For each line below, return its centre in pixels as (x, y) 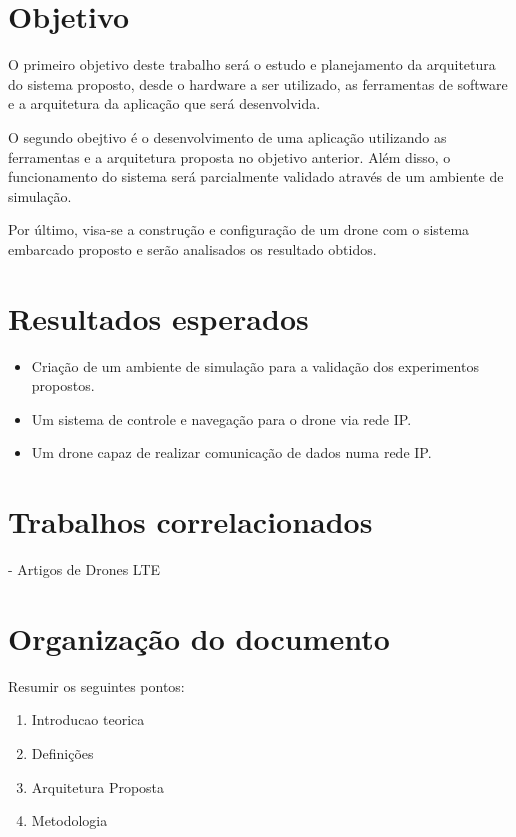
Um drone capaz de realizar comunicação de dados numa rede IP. (231, 452)
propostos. (63, 385)
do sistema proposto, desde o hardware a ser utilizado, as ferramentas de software (258, 83)
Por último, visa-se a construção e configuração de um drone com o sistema (239, 229)
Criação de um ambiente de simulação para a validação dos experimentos (255, 365)
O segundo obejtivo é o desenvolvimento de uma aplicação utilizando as (227, 136)
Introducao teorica (88, 719)
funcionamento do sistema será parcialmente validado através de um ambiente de (256, 176)
